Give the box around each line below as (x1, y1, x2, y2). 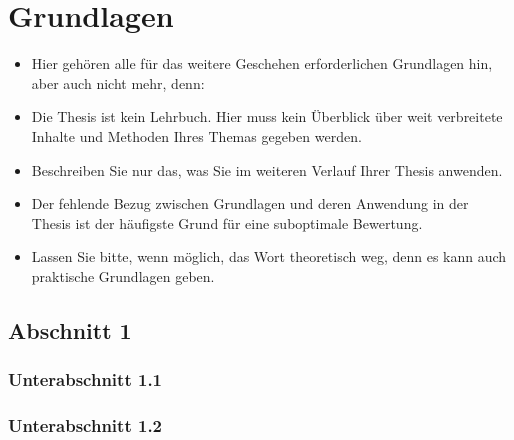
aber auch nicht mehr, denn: (31, 72, 205, 93)
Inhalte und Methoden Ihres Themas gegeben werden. (31, 125, 362, 146)
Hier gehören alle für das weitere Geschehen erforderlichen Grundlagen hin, (31, 53, 493, 74)
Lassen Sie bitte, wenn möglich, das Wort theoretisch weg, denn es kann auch (31, 246, 507, 267)
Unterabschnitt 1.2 (8, 413, 163, 438)
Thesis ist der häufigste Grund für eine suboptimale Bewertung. (31, 212, 423, 233)
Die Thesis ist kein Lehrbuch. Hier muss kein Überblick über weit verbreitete (31, 106, 503, 127)
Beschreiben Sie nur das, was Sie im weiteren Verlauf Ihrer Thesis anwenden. (31, 159, 503, 180)
